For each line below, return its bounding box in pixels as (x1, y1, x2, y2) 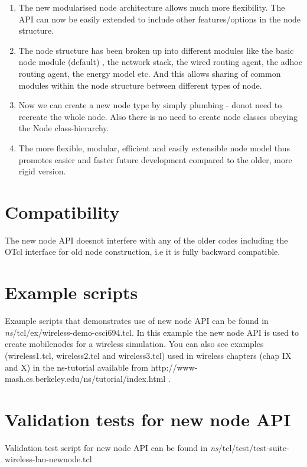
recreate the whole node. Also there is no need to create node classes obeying (18, 110, 298, 122)
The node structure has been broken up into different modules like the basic (18, 44, 294, 56)
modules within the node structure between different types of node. (18, 79, 262, 91)
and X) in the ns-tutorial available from (5, 361, 148, 373)
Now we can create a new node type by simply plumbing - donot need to (18, 99, 282, 111)
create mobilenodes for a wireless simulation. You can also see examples (5, 338, 264, 350)
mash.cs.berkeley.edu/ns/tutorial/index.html (5, 372, 166, 385)
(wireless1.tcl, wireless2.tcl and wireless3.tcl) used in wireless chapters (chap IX (5, 349, 292, 361)
